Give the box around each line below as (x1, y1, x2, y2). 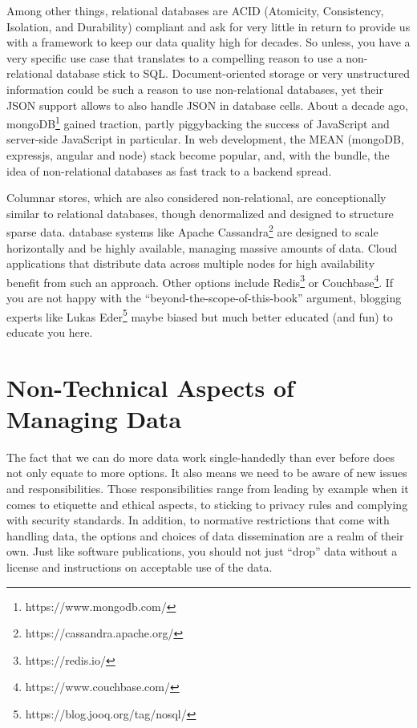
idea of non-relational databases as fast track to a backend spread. (6, 162, 332, 179)
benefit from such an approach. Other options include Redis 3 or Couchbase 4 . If (6, 271, 394, 290)
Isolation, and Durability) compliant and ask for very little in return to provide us (6, 18, 411, 34)
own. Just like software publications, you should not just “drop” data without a (6, 543, 398, 560)
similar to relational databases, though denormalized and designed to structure (6, 204, 394, 221)
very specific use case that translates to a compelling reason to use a (6, 49, 342, 66)
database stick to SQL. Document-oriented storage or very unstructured (56, 65, 411, 82)
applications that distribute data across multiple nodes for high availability (6, 255, 375, 272)
